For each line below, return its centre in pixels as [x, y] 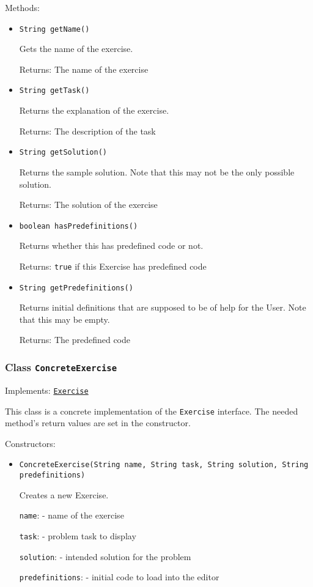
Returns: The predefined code [75, 340]
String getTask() [54, 91]
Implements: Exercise [47, 390]
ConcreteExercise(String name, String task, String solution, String [164, 465]
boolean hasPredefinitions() [79, 226]
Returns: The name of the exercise [84, 69]
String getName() [54, 29]
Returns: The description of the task [87, 131]
